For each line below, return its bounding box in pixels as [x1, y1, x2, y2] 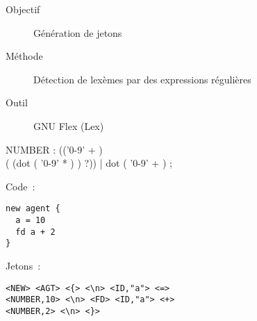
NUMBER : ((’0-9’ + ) [6, 142, 103, 156]
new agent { [6, 204, 60, 214]
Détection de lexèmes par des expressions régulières [33, 72, 251, 86]
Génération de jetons [33, 25, 122, 40]
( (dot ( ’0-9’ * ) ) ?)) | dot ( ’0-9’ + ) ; [6, 156, 172, 170]
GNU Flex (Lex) [33, 118, 104, 133]
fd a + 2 [15, 227, 56, 237]
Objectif [6, 2, 40, 16]
